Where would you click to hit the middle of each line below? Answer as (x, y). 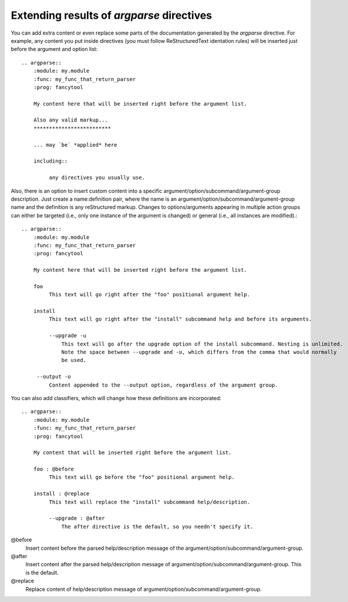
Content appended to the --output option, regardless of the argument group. (163, 385)
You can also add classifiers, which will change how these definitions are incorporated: (116, 398)
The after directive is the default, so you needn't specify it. (157, 526)
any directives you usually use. (97, 178)
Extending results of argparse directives (112, 15)
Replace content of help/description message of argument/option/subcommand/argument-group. (143, 589)
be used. (74, 360)
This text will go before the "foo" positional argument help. (142, 477)
